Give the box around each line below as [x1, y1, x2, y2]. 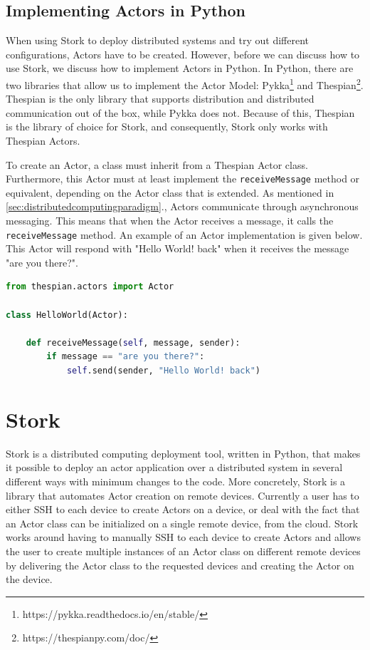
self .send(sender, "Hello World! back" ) [66, 366, 260, 376]
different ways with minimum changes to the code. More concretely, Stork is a [6, 473, 346, 488]
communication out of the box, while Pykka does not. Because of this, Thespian [6, 105, 355, 120]
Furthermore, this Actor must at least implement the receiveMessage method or [6, 171, 360, 186]
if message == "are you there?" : [46, 351, 205, 362]
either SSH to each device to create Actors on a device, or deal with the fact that [6, 502, 360, 517]
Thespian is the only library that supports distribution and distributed [6, 91, 314, 106]
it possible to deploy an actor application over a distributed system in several [6, 460, 343, 475]
